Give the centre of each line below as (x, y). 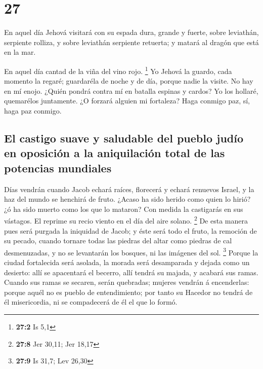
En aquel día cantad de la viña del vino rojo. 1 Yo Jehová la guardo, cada (118, 70)
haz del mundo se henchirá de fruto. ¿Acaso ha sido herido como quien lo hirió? (127, 199)
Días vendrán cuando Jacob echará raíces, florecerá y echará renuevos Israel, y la (129, 189)
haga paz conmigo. (33, 110)
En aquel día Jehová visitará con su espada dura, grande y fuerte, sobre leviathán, (131, 32)
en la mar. (20, 52)
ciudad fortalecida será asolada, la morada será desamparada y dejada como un (127, 262)
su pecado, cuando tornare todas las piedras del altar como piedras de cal (118, 241)
